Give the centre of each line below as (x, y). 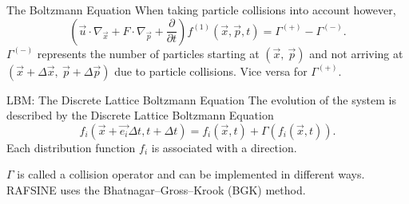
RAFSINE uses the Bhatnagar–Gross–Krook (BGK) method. (156, 189)
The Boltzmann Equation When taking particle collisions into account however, (201, 10)
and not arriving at (356, 53)
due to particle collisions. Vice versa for (211, 71)
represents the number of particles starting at (148, 53)
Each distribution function (71, 147)
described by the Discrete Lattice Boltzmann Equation (140, 115)
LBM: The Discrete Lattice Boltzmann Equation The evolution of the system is (201, 99)
